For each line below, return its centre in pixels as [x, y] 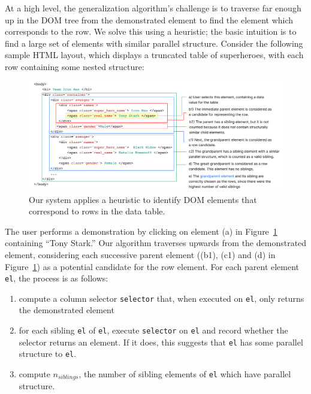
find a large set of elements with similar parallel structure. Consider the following [154, 43]
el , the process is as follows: [57, 278]
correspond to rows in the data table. [97, 211]
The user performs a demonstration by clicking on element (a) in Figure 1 [141, 231]
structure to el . [48, 354]
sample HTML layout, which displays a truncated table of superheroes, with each [154, 55]
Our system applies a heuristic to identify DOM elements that [143, 199]
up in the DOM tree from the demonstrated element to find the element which [149, 19]
